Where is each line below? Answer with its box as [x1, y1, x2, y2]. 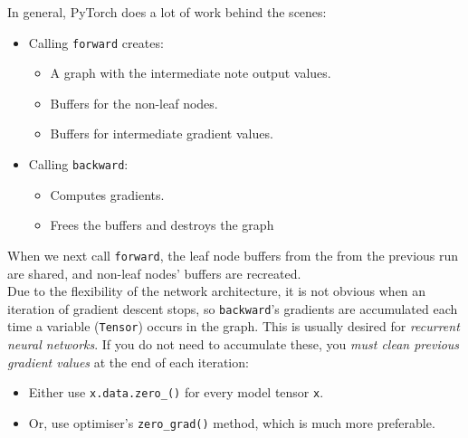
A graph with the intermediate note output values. [50, 63, 331, 82]
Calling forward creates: [28, 33, 164, 52]
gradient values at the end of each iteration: [7, 352, 249, 371]
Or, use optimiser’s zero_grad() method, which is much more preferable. [28, 413, 435, 432]
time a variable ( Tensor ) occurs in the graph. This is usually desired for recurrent [7, 317, 460, 336]
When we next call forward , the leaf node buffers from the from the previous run [7, 245, 459, 264]
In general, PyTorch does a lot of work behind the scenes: [7, 3, 327, 21]
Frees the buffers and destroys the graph [50, 215, 274, 234]
